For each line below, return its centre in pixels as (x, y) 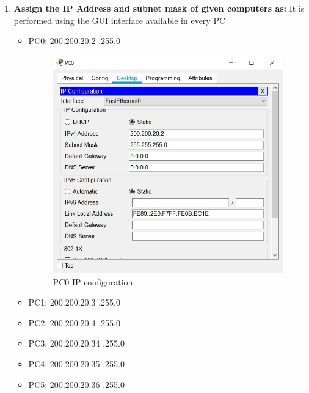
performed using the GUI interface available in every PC (120, 20)
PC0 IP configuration (93, 281)
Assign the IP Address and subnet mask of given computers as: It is (159, 8)
